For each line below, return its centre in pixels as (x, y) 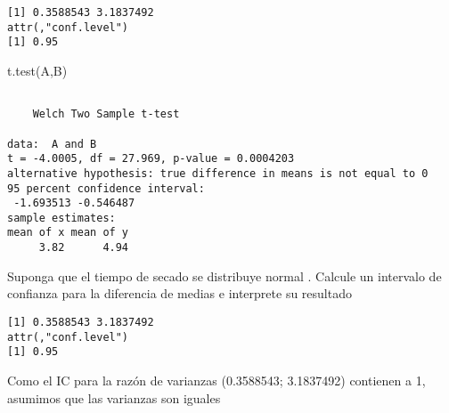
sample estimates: (61, 218)
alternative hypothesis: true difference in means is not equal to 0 (218, 173)
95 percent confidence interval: (106, 188)
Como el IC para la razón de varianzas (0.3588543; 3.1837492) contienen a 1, (216, 380)
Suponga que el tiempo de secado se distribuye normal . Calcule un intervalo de (224, 275)
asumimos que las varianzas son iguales (114, 397)
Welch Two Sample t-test (106, 114)
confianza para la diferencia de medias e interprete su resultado (180, 293)
